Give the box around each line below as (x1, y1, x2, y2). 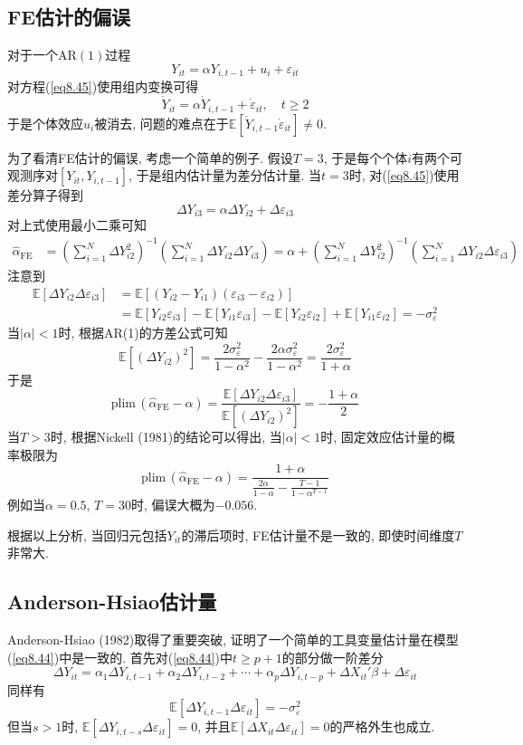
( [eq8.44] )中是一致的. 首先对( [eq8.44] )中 (7, 647, 233, 666)
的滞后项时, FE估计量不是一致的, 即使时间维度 (181, 525, 455, 544)
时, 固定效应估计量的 (320, 427, 442, 446)
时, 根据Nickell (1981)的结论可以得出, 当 (50, 427, 282, 446)
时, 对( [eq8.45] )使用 (348, 166, 460, 185)
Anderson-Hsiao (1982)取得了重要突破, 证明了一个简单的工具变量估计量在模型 (7, 629, 459, 648)
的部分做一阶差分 (281, 647, 384, 666)
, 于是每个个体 (323, 148, 408, 167)
